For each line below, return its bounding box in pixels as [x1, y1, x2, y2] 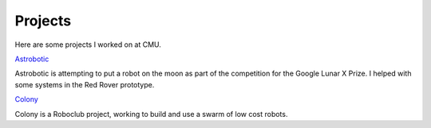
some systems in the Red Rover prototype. [14, 80, 155, 89]
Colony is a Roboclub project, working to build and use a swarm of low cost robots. [14, 109, 288, 118]
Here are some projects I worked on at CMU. [14, 40, 161, 49]
